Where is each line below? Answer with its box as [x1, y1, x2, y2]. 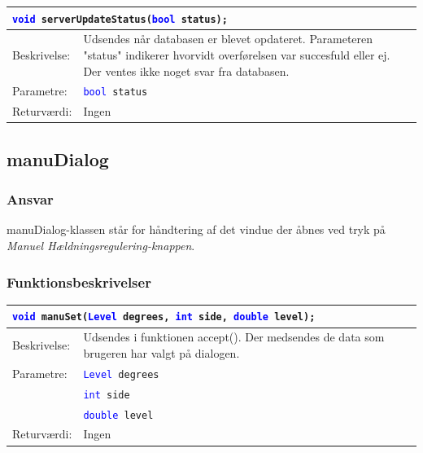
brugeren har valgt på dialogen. [83, 344, 240, 361]
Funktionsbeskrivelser [7, 271, 151, 292]
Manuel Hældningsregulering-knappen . [7, 237, 195, 254]
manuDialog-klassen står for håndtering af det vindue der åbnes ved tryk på [7, 221, 386, 238]
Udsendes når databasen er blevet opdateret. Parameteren [83, 30, 373, 47]
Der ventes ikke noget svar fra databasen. [83, 62, 290, 79]
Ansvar [7, 189, 54, 209]
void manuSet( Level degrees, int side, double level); [12, 311, 316, 323]
